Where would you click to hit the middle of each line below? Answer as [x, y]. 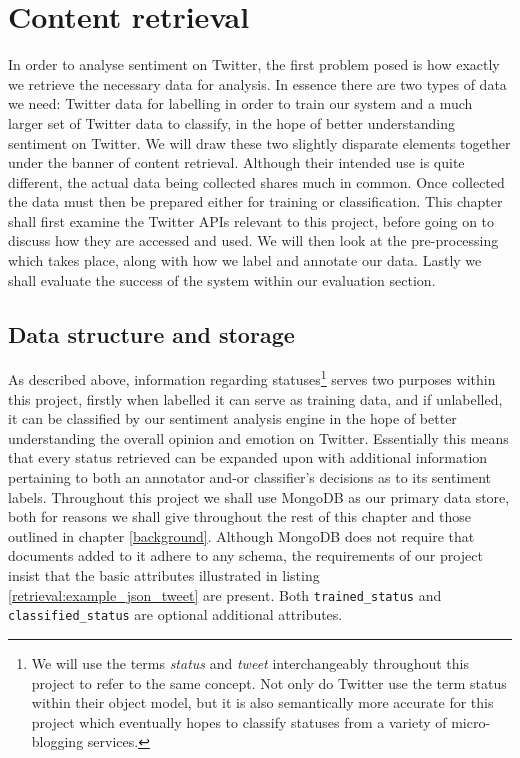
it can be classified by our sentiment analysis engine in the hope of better [232, 418]
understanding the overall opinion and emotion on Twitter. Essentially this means [258, 437]
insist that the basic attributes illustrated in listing [164, 575]
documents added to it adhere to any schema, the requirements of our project [245, 555]
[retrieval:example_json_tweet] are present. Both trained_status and [225, 594]
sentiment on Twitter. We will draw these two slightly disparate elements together [259, 142]
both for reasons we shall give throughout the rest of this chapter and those [240, 516]
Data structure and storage [151, 333]
